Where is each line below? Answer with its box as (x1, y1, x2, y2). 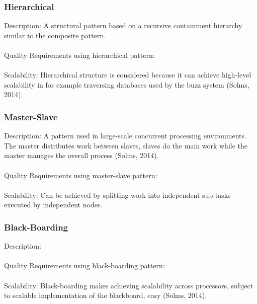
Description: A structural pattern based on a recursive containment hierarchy (4, 20, 242, 31)
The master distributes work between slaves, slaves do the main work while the (4, 140, 248, 150)
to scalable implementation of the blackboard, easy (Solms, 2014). (4, 290, 207, 300)
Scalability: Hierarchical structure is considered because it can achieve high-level (4, 69, 251, 80)
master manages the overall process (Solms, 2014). (4, 150, 159, 161)
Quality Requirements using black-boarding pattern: (4, 260, 165, 271)
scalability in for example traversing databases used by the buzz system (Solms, (4, 79, 249, 90)
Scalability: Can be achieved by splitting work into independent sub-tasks (4, 189, 231, 200)
